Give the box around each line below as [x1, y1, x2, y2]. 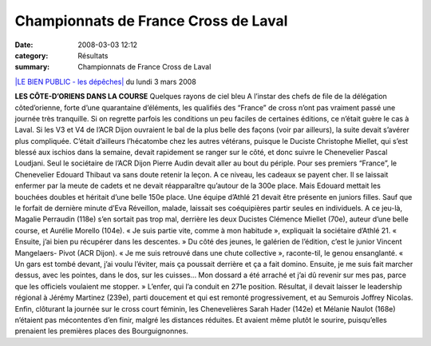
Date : [14, 40, 34, 50]
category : [14, 50, 49, 60]
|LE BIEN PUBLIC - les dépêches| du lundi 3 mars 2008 [14, 77, 197, 86]
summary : [14, 62, 50, 72]
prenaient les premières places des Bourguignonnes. [14, 326, 189, 336]
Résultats [77, 50, 109, 60]
